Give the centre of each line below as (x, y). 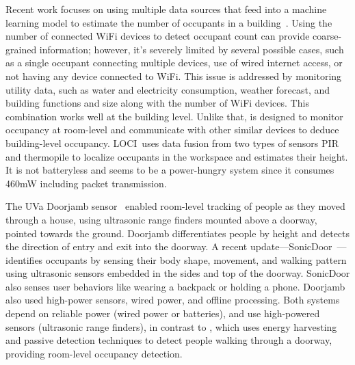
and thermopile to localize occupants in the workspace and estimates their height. (177, 156)
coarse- (327, 36)
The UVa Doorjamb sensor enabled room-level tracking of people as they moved (175, 206)
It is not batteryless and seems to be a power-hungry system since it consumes (170, 170)
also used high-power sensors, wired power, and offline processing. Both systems (173, 300)
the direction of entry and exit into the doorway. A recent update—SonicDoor (169, 246)
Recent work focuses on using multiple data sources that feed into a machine (166, 9)
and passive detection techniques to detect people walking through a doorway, (169, 340)
